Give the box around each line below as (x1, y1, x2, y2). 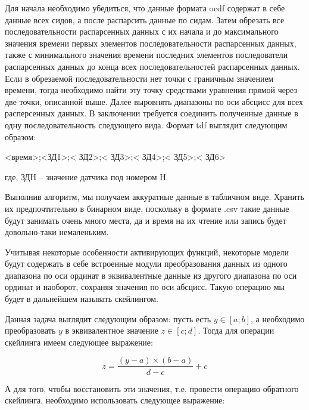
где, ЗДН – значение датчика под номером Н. (5, 170, 168, 183)
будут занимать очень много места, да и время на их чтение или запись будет (5, 214, 286, 226)
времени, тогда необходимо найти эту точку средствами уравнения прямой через (5, 84, 297, 96)
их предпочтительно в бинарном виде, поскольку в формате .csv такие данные (5, 202, 289, 214)
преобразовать (5, 324, 56, 337)
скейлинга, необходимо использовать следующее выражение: (5, 394, 225, 406)
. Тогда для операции (198, 324, 274, 337)
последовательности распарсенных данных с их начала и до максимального (5, 25, 279, 38)
